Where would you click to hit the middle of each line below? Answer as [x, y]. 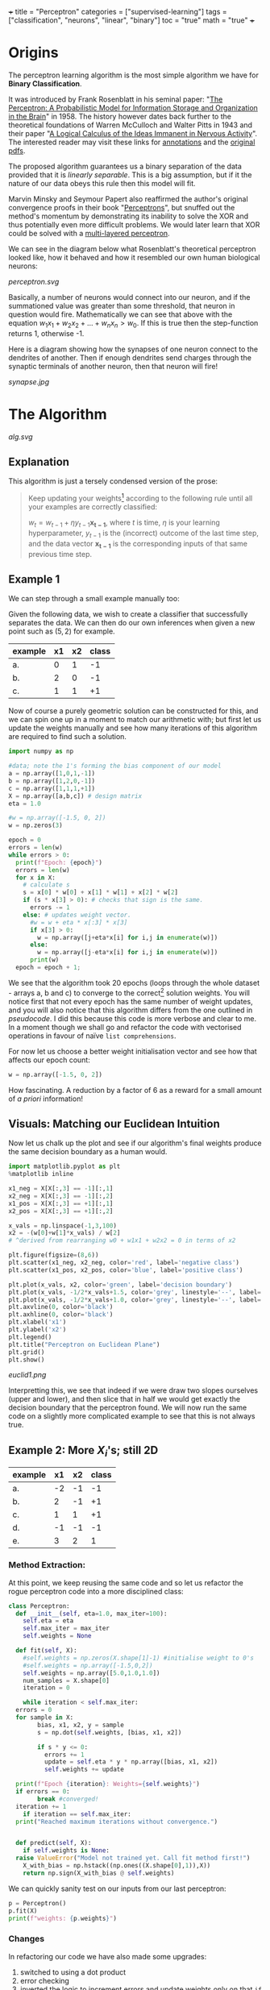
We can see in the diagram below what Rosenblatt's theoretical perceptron [132, 248]
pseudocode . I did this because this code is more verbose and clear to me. [133, 1018]
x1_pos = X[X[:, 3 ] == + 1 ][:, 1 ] [61, 1203]
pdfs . [17, 150]
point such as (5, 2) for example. [62, 631]
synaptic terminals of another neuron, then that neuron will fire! [113, 366]
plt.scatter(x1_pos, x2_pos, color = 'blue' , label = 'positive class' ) [126, 1270]
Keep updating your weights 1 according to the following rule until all [140, 497]
